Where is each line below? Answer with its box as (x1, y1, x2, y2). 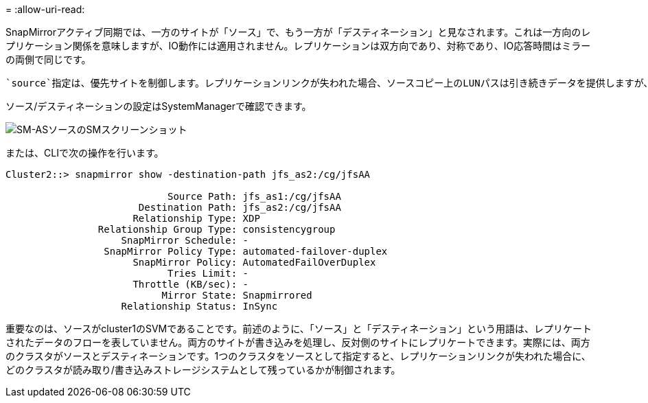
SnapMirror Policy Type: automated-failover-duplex (104, 246, 388, 257)
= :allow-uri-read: (5, 3, 85, 15)
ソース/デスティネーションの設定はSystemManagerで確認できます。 (5, 100, 312, 112)
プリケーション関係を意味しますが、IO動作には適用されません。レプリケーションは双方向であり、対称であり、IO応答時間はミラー (5, 40, 591, 51)
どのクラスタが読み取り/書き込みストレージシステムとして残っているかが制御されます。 (5, 364, 401, 376)
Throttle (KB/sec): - (132, 279, 249, 290)
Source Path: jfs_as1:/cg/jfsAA (167, 191, 341, 202)
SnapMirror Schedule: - (121, 235, 249, 246)
